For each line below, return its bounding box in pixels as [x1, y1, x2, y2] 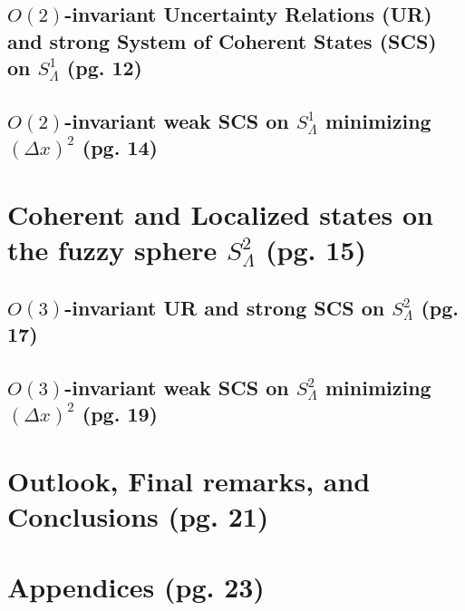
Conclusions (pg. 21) [7, 498, 269, 535]
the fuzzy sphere [7, 231, 218, 268]
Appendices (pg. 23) [7, 568, 265, 606]
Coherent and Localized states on [7, 195, 433, 232]
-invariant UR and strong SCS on [64, 293, 385, 321]
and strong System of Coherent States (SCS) [7, 26, 437, 54]
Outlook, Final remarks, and [7, 461, 371, 499]
